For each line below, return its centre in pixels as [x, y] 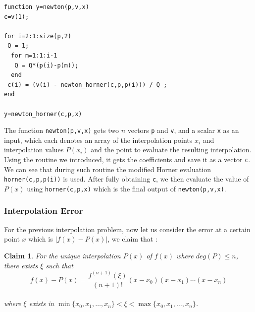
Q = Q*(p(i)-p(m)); [47, 65]
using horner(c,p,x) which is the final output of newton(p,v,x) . [127, 188]
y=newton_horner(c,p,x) [43, 114]
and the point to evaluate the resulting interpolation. [171, 150]
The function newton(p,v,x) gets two [61, 130]
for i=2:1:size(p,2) [38, 36]
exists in [42, 303]
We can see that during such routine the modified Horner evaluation [107, 169]
